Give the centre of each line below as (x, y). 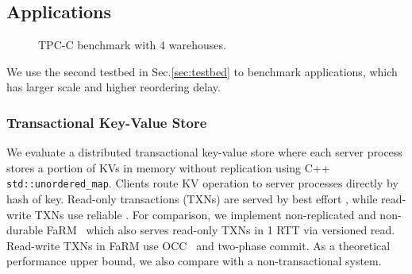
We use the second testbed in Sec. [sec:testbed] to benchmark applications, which (202, 71)
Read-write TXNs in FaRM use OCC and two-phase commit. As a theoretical (198, 245)
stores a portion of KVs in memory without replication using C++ (168, 167)
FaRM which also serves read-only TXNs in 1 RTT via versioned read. (221, 230)
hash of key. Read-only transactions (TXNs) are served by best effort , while (192, 199)
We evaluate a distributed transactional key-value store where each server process (204, 152)
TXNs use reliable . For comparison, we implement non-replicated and (205, 214)
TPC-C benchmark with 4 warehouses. (132, 45)
